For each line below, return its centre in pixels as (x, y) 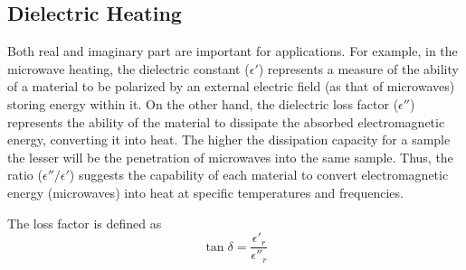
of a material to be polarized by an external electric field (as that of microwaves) (231, 86)
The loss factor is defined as (85, 223)
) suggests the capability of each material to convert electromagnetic (259, 175)
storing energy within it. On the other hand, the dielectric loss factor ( (203, 103)
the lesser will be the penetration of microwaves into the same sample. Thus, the (230, 157)
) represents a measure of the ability (358, 68)
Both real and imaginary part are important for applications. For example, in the (233, 51)
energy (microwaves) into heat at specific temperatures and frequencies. (205, 192)
